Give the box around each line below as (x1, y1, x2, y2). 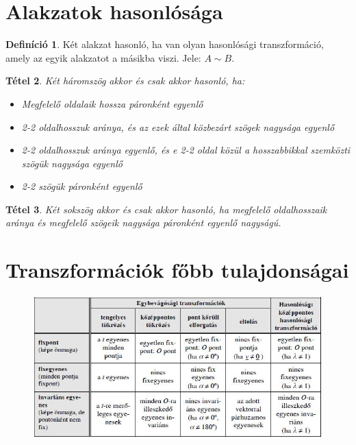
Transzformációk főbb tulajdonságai (5, 256, 349, 284)
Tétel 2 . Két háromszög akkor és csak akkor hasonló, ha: (5, 73, 245, 88)
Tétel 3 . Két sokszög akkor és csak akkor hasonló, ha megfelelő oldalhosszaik (5, 202, 327, 216)
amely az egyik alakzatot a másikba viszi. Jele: (5, 50, 201, 64)
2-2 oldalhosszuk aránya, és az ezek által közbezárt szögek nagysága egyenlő (21, 119, 335, 134)
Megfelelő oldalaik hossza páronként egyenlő (21, 96, 203, 110)
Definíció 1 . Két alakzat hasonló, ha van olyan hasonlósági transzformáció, (5, 37, 324, 51)
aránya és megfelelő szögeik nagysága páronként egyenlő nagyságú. (5, 215, 281, 230)
